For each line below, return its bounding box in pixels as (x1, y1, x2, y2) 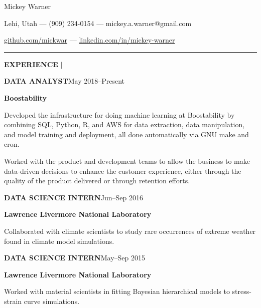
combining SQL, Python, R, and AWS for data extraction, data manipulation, (4, 119, 245, 130)
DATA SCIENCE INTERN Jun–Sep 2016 (4, 192, 143, 202)
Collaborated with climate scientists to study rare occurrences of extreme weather (4, 225, 256, 236)
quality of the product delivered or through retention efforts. (4, 175, 190, 186)
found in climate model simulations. (4, 235, 114, 246)
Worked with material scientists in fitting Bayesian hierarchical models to (4, 286, 230, 296)
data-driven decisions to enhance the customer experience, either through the (4, 165, 241, 176)
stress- (232, 286, 251, 296)
